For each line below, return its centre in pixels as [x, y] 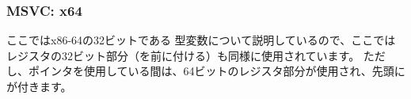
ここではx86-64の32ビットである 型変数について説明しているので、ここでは [201, 40]
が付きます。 [39, 86]
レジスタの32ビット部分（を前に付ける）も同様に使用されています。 [183, 55]
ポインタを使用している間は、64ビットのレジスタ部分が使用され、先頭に [217, 71]
